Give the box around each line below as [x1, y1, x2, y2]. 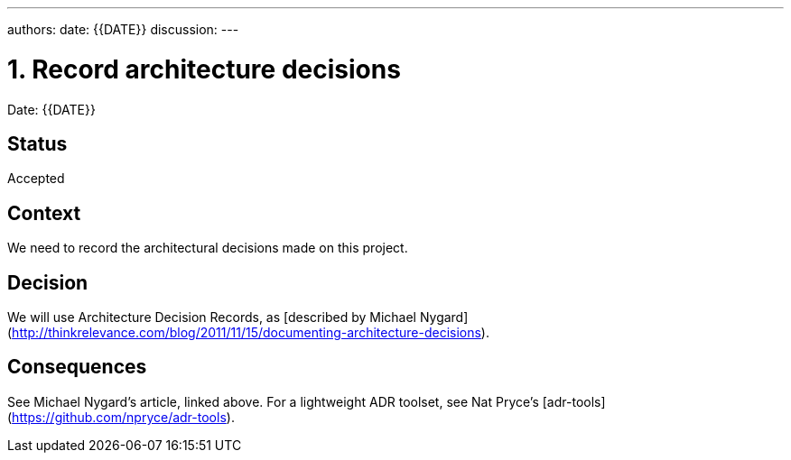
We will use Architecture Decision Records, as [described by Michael [7, 309, 416, 326]
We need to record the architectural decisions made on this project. [7, 240, 408, 256]
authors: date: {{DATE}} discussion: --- [7, 22, 239, 37]
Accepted [7, 170, 65, 187]
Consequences [7, 355, 147, 379]
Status [7, 132, 68, 155]
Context [7, 201, 81, 225]
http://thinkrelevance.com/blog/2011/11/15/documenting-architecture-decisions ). [12, 325, 489, 341]
